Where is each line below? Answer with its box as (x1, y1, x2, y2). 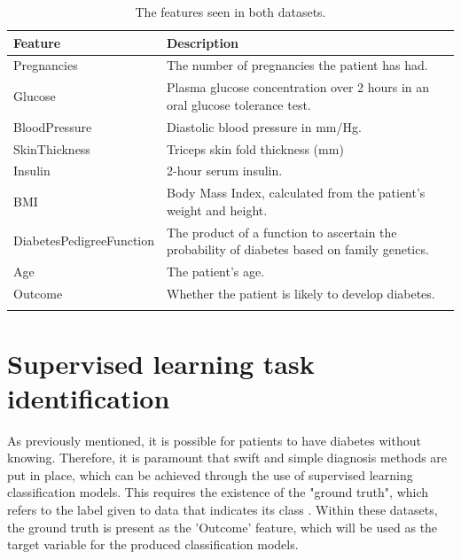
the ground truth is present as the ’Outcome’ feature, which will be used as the (7, 517, 438, 536)
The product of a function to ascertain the (167, 222, 397, 241)
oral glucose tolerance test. (167, 95, 311, 113)
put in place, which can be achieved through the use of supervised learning (7, 465, 413, 484)
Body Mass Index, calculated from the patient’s (167, 183, 426, 202)
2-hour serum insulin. (167, 161, 283, 180)
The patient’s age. (167, 262, 265, 281)
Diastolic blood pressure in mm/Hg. (167, 117, 362, 136)
